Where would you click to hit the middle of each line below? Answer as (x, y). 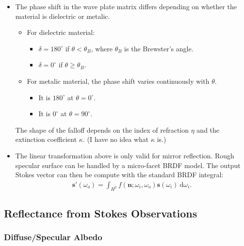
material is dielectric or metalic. (63, 16)
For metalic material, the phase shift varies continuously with (118, 81)
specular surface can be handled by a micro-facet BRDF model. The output (128, 165)
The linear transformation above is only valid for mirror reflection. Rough (125, 155)
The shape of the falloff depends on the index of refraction (102, 130)
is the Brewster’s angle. (159, 48)
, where (102, 48)
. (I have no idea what (116, 139)
